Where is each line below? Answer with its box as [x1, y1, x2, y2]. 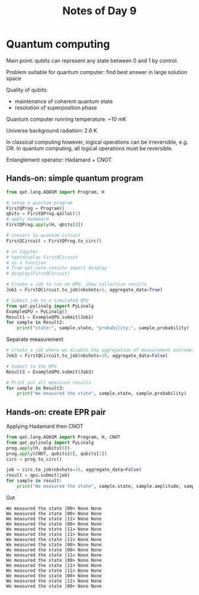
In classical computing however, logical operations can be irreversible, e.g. [6, 138, 188, 146]
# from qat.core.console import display [6, 265, 108, 271]
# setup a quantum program [6, 200, 73, 205]
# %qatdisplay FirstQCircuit [6, 254, 78, 260]
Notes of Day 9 [62, 4, 137, 18]
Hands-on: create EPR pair [6, 407, 106, 417]
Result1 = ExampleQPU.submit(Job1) [6, 314, 94, 320]
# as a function [6, 259, 46, 266]
